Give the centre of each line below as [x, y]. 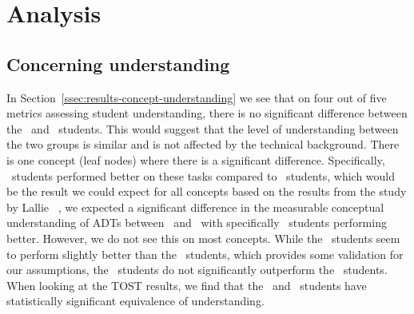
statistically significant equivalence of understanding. [135, 301]
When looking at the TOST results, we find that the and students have [187, 285]
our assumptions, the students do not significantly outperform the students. [197, 270]
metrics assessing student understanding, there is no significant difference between [207, 113]
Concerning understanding [118, 64]
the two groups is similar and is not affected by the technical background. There [203, 144]
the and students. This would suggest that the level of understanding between [203, 128]
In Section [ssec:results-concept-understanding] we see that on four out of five [197, 97]
